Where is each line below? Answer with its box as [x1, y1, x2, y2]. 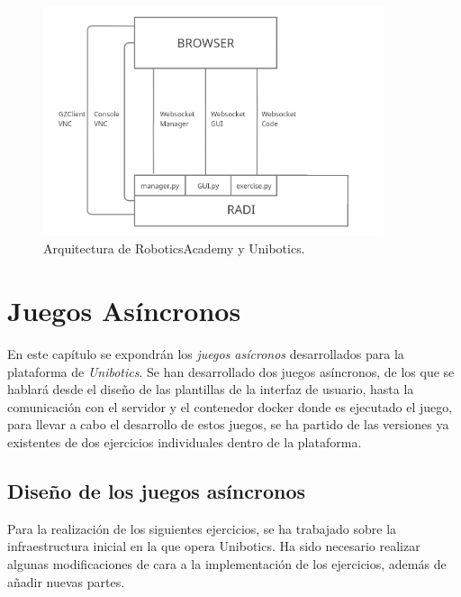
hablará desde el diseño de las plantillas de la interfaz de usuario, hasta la [7, 380, 414, 399]
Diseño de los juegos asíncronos [7, 477, 306, 505]
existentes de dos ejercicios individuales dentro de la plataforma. [7, 433, 362, 452]
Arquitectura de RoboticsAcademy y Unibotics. [43, 239, 305, 258]
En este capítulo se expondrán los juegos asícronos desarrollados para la [7, 344, 404, 363]
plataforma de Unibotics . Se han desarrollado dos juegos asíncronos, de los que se [7, 362, 455, 381]
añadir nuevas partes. [7, 572, 125, 591]
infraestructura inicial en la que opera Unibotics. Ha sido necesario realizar [7, 537, 420, 556]
